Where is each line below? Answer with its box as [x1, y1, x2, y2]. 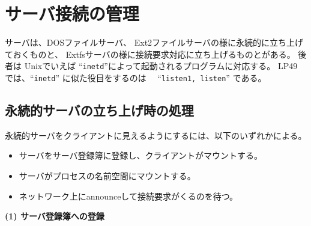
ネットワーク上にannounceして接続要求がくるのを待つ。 [19, 189, 238, 202]
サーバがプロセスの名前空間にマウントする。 [19, 169, 196, 182]
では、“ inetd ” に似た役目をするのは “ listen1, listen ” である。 [5, 71, 267, 84]
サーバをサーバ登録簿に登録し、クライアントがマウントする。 [19, 149, 262, 162]
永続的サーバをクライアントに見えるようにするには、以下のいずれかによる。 [5, 129, 307, 141]
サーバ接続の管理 [5, 1, 139, 26]
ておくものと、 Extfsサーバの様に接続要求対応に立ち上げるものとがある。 [5, 47, 295, 60]
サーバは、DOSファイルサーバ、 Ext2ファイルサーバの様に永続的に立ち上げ [5, 36, 303, 49]
